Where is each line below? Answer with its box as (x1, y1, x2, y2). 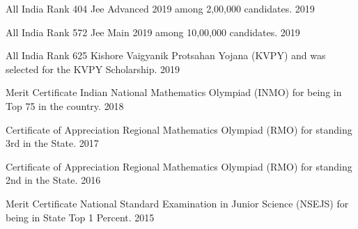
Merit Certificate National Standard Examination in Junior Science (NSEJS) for (6, 196, 349, 210)
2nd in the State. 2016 (6, 173, 101, 187)
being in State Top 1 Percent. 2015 (6, 210, 155, 224)
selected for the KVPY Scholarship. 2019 (6, 61, 180, 76)
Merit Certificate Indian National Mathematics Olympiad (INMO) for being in (6, 85, 342, 100)
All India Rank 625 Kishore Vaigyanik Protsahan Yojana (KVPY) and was (6, 48, 326, 63)
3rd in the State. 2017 (6, 136, 99, 150)
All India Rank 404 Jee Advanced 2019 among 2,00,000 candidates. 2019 (6, 1, 315, 15)
